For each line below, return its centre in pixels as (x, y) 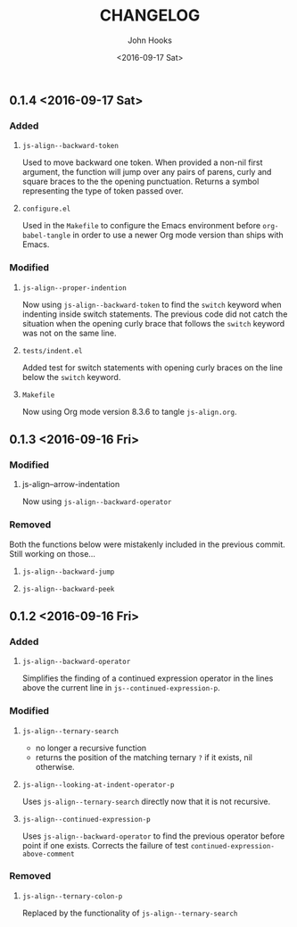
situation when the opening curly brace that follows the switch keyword (153, 323)
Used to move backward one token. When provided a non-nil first (142, 162)
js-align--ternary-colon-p (72, 896)
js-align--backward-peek (68, 589)
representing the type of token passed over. (103, 191)
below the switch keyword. (71, 377)
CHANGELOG (150, 16)
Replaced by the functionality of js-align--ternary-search (130, 913)
